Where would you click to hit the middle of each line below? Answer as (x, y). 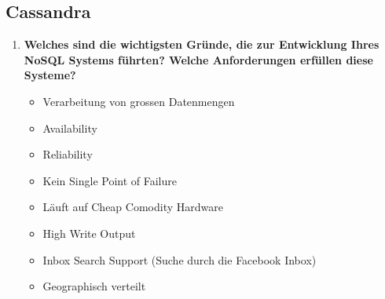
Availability (70, 128)
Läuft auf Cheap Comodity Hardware (133, 207)
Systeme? (50, 75)
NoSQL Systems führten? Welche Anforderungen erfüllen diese (198, 59)
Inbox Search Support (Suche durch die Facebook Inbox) (180, 259)
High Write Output (89, 233)
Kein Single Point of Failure (110, 180)
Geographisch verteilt (94, 286)
